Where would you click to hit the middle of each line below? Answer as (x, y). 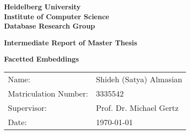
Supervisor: (27, 107)
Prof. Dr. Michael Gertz (137, 107)
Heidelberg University (43, 6)
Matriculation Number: (48, 93)
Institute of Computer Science (57, 16)
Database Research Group (50, 26)
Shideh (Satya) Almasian (139, 79)
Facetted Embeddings (42, 59)
